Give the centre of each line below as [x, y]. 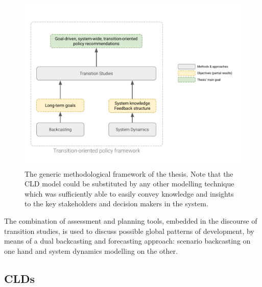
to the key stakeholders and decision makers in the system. [116, 204]
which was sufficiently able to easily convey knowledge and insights [129, 193]
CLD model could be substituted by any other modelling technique [129, 184]
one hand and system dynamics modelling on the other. [91, 250]
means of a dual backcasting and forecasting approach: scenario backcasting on [127, 241]
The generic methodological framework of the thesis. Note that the [129, 173]
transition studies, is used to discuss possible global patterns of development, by [129, 231]
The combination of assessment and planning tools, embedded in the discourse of [131, 220]
